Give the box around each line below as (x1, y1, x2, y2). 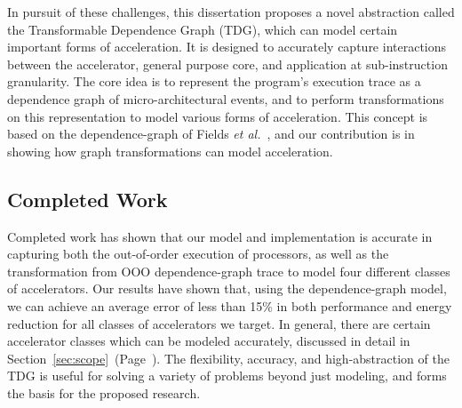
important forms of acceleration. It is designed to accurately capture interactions (7, 37, 447, 56)
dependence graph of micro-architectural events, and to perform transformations (7, 89, 444, 108)
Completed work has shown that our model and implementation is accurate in (7, 227, 433, 245)
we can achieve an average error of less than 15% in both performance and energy (7, 296, 452, 315)
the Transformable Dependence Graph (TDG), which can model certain (7, 20, 398, 38)
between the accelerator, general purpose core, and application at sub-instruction (7, 54, 448, 73)
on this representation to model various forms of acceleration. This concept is (7, 107, 428, 125)
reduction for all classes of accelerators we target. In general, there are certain (7, 314, 431, 332)
